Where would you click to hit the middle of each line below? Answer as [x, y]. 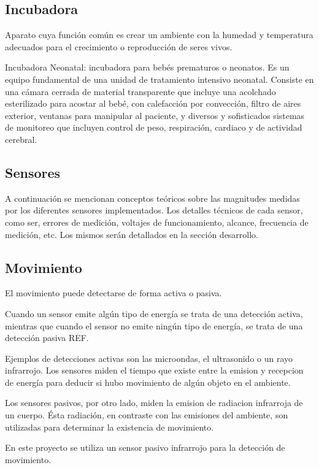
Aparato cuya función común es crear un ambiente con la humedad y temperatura [159, 35]
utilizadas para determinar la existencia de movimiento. [110, 427]
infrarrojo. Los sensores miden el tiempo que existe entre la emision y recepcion [154, 370]
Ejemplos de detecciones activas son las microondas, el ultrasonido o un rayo [149, 358]
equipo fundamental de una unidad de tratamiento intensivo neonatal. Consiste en [159, 79]
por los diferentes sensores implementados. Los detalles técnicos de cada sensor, [154, 210]
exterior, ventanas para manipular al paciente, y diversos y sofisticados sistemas [155, 115]
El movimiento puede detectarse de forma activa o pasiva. [113, 293]
